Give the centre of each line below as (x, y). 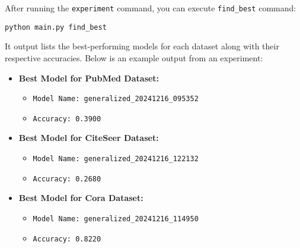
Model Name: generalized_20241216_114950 (116, 219)
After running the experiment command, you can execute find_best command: (151, 8)
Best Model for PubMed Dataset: (89, 78)
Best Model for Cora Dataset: (81, 198)
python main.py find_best (56, 27)
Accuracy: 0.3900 (67, 119)
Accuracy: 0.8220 (67, 239)
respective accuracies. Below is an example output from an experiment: (134, 57)
